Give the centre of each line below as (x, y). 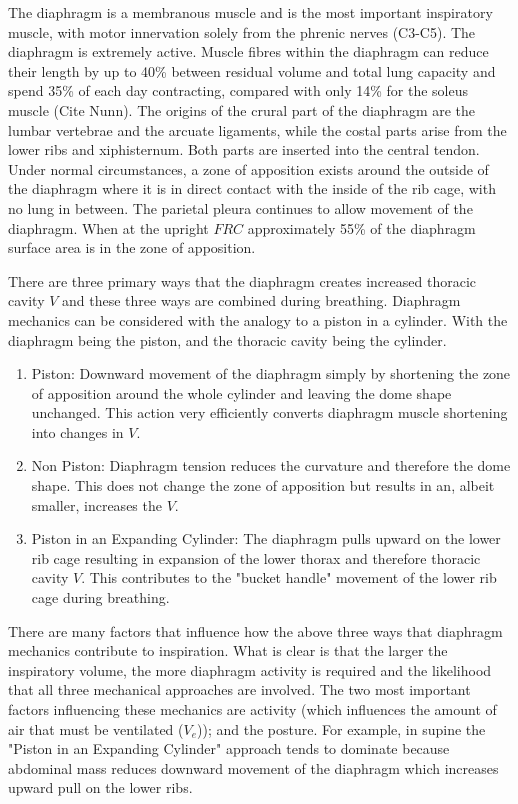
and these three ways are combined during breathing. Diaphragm (261, 300)
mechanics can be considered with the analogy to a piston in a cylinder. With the (258, 319)
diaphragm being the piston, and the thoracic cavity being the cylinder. (227, 339)
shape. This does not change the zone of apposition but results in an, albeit (263, 485)
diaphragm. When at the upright (108, 227)
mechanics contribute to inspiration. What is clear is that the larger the (228, 650)
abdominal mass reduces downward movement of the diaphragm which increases (253, 767)
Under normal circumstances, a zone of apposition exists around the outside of (248, 168)
